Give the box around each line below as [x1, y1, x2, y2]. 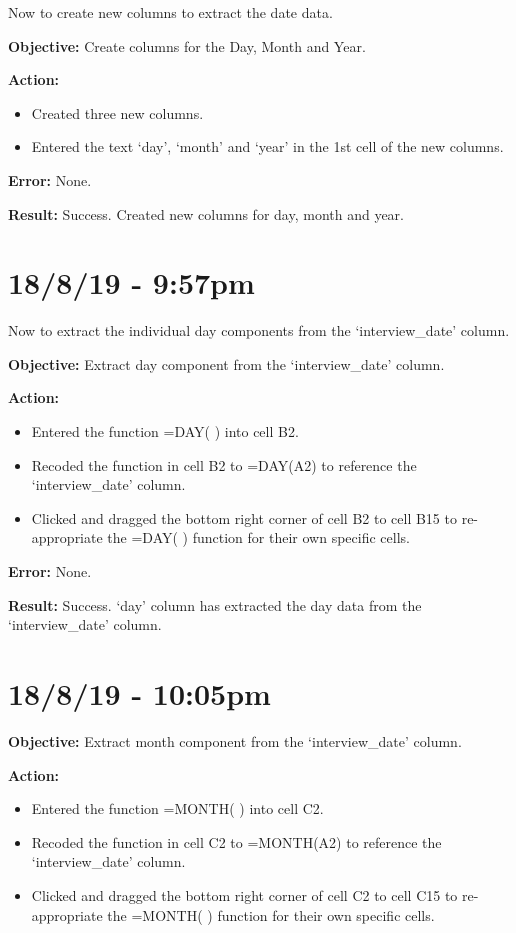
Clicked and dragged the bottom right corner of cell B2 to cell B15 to [31, 507, 457, 528]
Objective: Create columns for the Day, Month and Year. [8, 35, 366, 56]
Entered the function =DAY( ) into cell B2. [31, 421, 299, 442]
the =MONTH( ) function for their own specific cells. [107, 904, 435, 925]
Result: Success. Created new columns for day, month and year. [8, 203, 405, 224]
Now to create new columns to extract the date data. [8, 2, 333, 22]
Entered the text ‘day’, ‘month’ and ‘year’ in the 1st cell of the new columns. [31, 136, 504, 157]
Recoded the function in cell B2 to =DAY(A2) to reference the [31, 454, 417, 475]
